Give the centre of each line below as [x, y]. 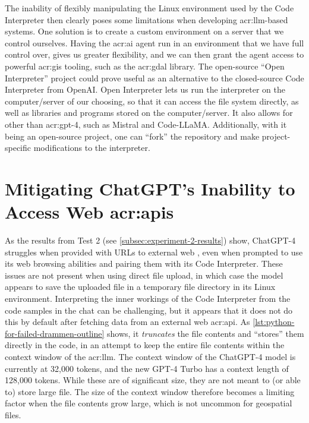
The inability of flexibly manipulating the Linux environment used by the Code [149, 8]
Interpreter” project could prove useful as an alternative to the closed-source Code [154, 78]
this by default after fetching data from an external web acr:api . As [127, 322]
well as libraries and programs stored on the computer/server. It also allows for [149, 113]
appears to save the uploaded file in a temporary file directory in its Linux [140, 287]
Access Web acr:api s [89, 212]
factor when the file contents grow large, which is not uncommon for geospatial [149, 403]
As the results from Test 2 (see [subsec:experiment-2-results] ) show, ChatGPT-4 [150, 240]
